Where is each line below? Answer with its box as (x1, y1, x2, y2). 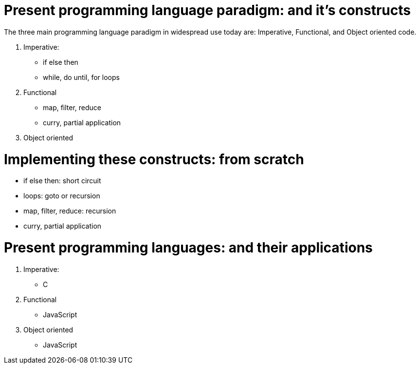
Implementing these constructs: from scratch (4, 151, 304, 168)
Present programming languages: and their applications (4, 239, 373, 256)
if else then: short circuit (23, 176, 101, 185)
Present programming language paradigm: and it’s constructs (4, 2, 411, 19)
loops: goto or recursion (23, 192, 100, 200)
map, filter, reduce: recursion (23, 207, 116, 215)
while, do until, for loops (43, 73, 120, 81)
